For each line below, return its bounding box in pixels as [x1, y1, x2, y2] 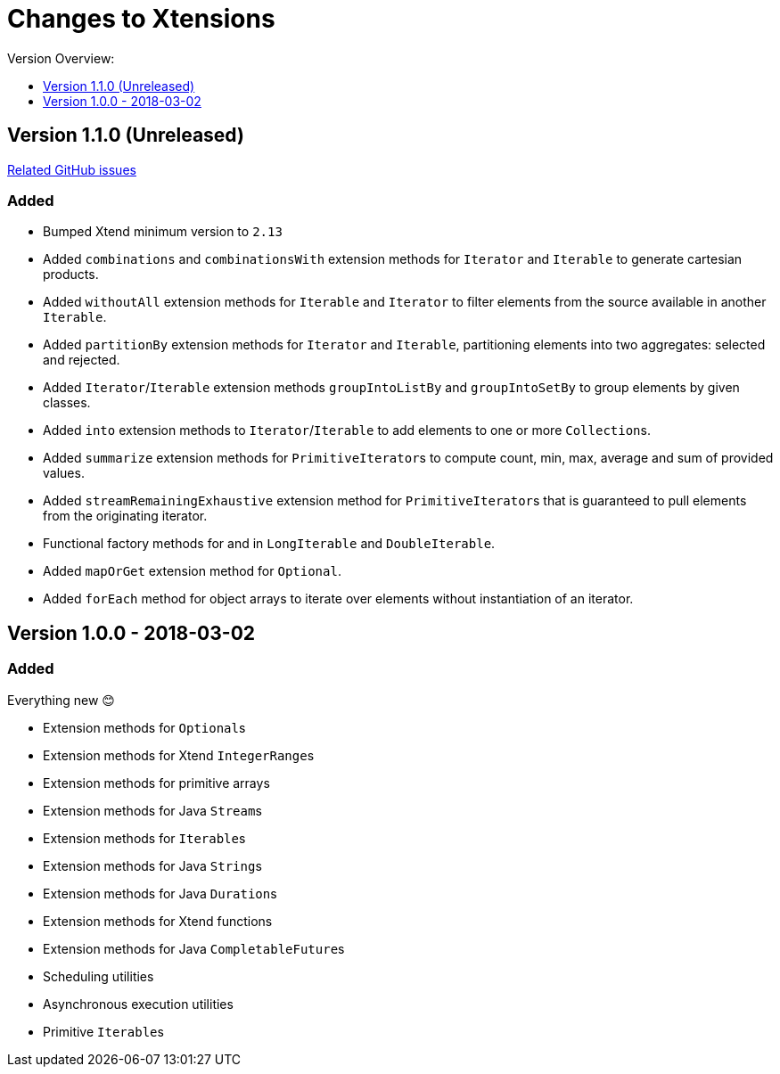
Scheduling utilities [43, 968, 154, 984]
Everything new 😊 [7, 692, 115, 708]
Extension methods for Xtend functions [43, 913, 273, 929]
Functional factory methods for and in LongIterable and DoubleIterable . [43, 536, 496, 552]
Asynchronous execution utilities [43, 996, 234, 1012]
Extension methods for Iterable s [43, 830, 246, 846]
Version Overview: [7, 50, 115, 66]
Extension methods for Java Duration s [43, 885, 277, 901]
